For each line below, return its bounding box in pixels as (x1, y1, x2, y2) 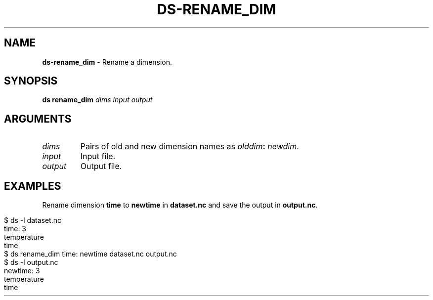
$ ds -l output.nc (4, 258, 58, 267)
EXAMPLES (4, 179, 61, 192)
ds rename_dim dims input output (42, 95, 153, 104)
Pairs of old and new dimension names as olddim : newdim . (80, 141, 299, 152)
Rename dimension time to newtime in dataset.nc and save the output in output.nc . (42, 201, 318, 210)
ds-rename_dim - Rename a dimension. (42, 57, 173, 66)
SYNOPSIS (4, 75, 58, 87)
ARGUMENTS (4, 112, 72, 125)
